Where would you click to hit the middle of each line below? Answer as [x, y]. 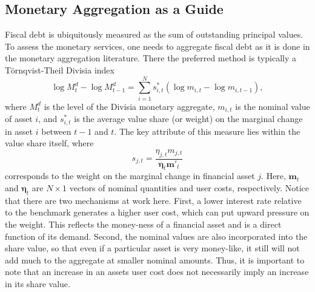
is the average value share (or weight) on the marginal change [188, 119]
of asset [19, 119]
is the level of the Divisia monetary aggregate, [129, 106]
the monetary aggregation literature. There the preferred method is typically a [151, 58]
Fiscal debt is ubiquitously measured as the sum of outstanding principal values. [154, 34]
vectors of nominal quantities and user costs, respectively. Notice [189, 188]
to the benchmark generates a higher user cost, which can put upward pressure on [157, 212]
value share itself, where [49, 143]
